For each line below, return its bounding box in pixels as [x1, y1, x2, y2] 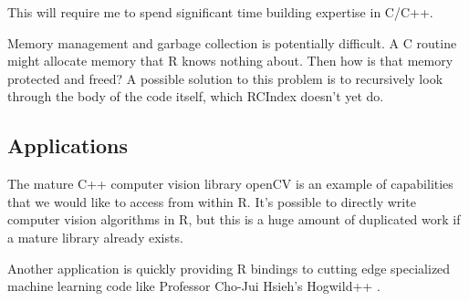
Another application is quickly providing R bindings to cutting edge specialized [7, 258, 451, 277]
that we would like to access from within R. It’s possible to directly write [7, 192, 416, 211]
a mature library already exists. [7, 227, 183, 246]
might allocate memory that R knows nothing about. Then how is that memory [7, 51, 453, 70]
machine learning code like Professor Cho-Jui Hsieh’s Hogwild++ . [7, 276, 380, 296]
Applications [7, 131, 129, 160]
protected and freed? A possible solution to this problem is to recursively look [7, 68, 443, 88]
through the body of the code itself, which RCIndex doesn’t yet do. [7, 87, 384, 106]
